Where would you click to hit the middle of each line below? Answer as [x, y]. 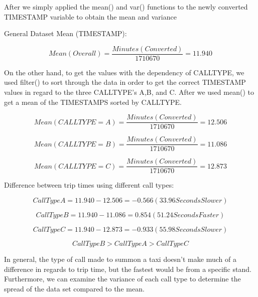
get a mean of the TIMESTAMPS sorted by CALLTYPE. [93, 102]
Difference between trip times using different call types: [89, 185]
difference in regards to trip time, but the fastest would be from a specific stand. [128, 269]
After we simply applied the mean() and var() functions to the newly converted [126, 7]
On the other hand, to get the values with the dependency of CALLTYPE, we [124, 72]
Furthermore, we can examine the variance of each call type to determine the [122, 279]
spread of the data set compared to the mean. [74, 288]
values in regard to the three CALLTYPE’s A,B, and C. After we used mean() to [129, 92]
